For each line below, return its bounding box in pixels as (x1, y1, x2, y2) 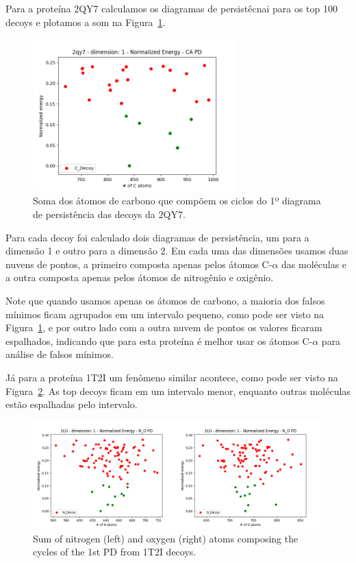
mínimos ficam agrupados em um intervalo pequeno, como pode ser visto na (5, 307, 325, 321)
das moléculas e (281, 256, 347, 271)
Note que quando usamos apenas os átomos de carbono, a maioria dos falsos (5, 293, 325, 307)
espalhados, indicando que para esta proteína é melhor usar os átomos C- (5, 333, 313, 348)
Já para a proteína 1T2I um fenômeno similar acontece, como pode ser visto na (5, 370, 338, 384)
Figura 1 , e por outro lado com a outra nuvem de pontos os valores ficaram (5, 320, 322, 335)
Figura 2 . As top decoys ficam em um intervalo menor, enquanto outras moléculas (5, 383, 351, 398)
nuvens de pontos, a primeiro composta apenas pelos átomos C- (5, 256, 272, 271)
